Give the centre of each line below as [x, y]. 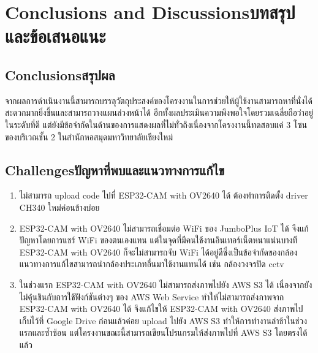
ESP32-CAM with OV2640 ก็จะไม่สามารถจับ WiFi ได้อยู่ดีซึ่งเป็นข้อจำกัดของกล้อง [158, 252]
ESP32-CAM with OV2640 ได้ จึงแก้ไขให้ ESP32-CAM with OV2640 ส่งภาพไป [161, 309]
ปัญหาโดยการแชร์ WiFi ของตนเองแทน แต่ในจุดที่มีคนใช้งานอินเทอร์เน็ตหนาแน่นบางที [158, 240]
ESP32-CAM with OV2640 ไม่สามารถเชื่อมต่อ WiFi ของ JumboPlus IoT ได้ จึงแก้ [164, 228]
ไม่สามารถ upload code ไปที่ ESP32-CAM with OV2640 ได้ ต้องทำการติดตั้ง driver [164, 195]
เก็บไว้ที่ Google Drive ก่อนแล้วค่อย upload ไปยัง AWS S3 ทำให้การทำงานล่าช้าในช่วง [163, 320]
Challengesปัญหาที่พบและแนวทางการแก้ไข [115, 169]
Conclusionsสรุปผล [60, 74]
